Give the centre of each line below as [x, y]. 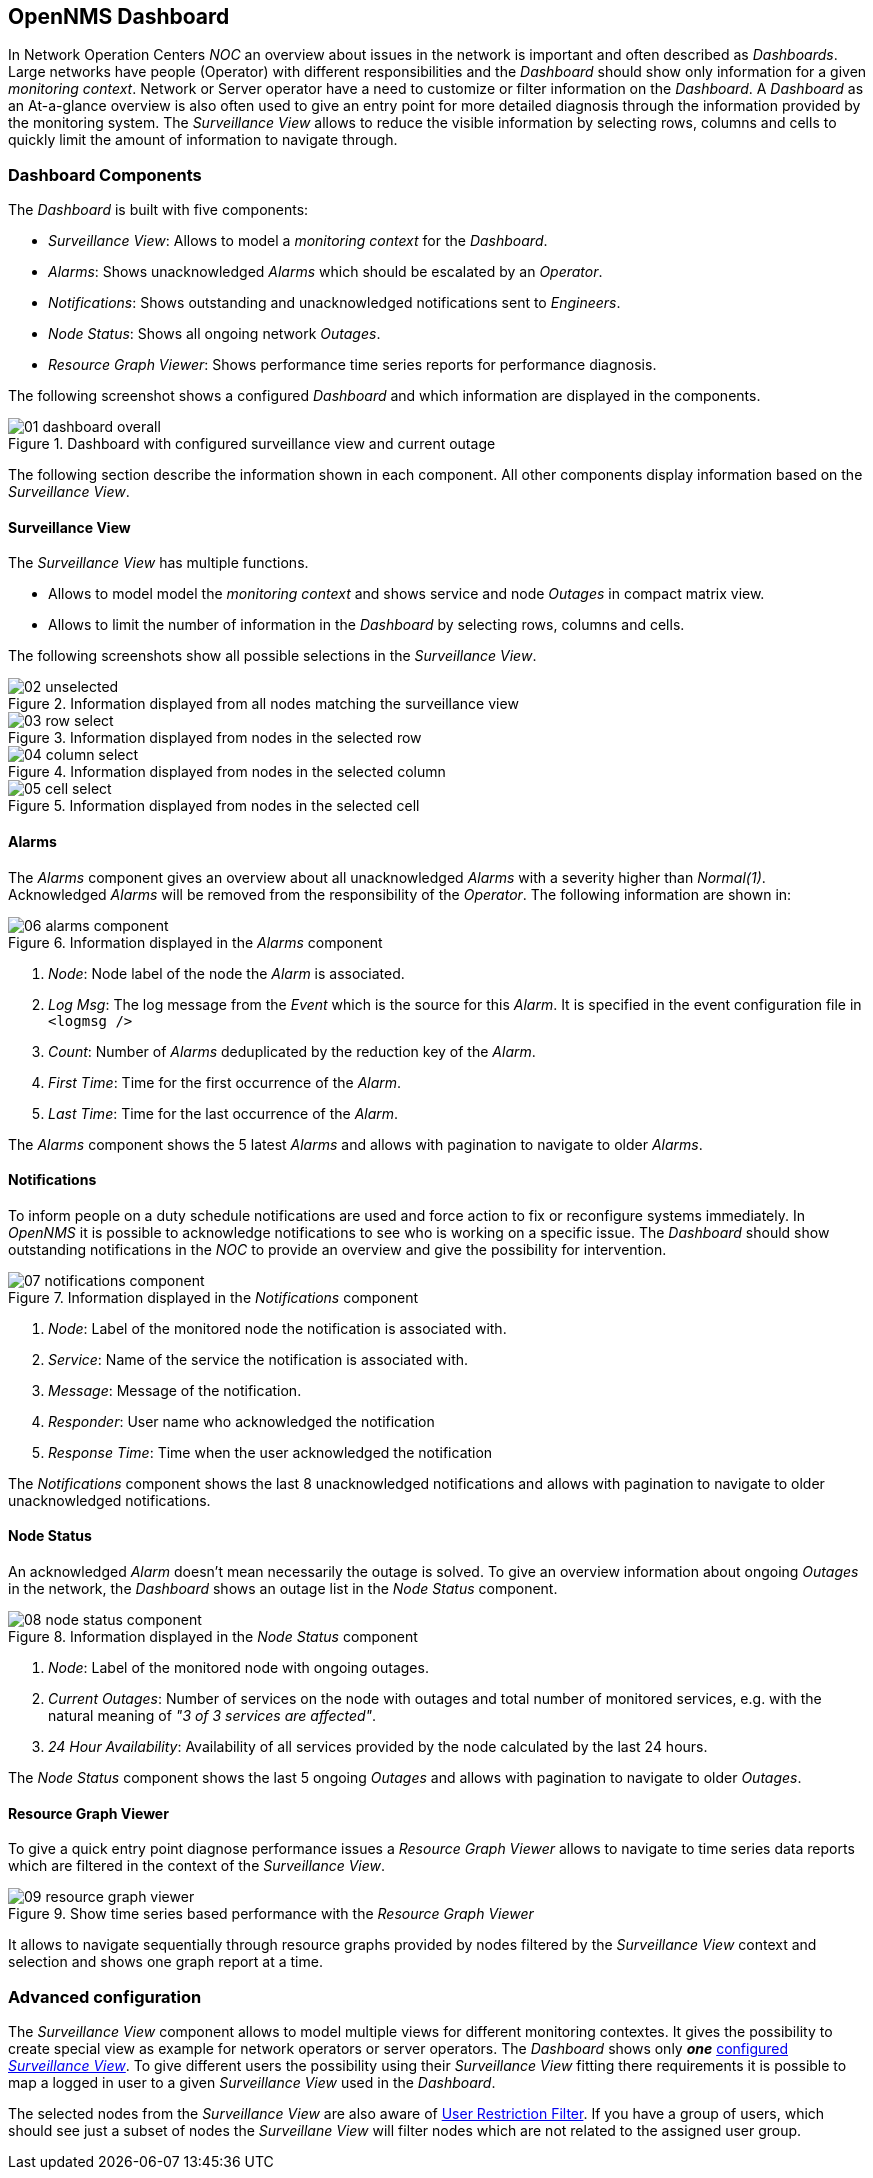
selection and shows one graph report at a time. [165, 1962]
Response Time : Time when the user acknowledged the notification [270, 1452]
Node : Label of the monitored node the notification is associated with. [277, 1328]
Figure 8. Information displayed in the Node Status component [213, 1637]
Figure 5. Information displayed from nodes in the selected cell [214, 806]
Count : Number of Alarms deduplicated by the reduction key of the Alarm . [292, 1051]
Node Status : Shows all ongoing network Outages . [214, 334]
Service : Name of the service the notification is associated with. [258, 1359]
